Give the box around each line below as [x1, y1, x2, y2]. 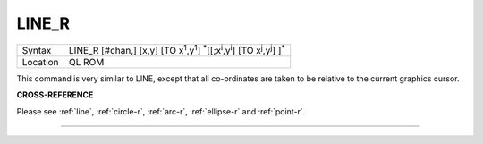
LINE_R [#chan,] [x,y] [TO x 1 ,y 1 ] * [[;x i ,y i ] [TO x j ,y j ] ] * [68, 42, 285, 56]
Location [21, 55, 59, 68]
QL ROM [68, 55, 105, 68]
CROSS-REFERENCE [16, 89, 94, 100]
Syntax [21, 44, 52, 56]
